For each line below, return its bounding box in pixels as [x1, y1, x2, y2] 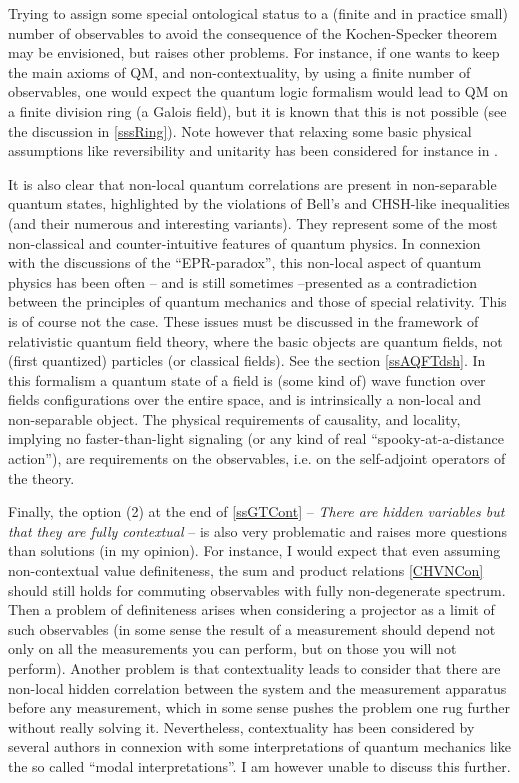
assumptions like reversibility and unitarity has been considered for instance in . [8, 140, 498, 161]
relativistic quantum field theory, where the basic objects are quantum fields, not [8, 330, 503, 351]
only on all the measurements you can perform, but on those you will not [8, 638, 457, 659]
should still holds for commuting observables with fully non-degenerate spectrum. [8, 579, 506, 600]
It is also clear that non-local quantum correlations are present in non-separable [8, 173, 497, 194]
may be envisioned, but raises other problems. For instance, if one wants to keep [8, 42, 500, 63]
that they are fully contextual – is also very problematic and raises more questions [8, 520, 507, 541]
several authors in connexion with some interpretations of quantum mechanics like [8, 736, 511, 757]
